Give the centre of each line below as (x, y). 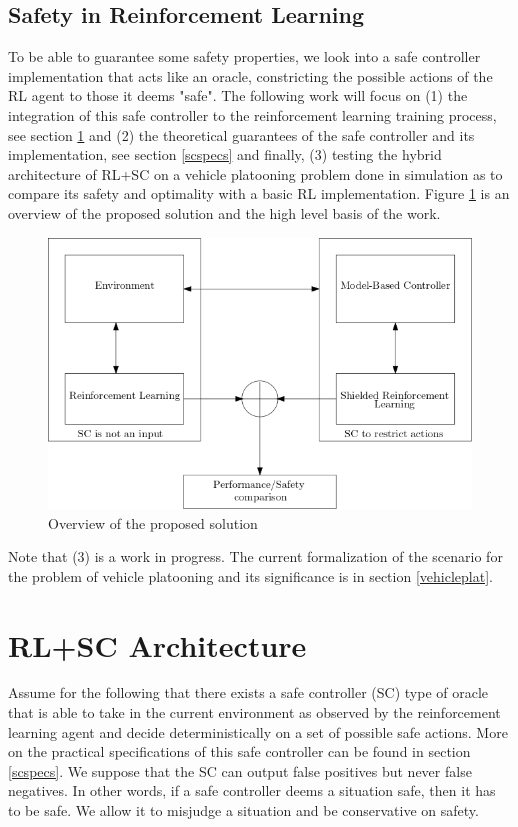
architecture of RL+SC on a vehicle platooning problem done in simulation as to (255, 173)
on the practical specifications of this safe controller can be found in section (239, 751)
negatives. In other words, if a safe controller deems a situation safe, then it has (252, 790)
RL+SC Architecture (157, 644)
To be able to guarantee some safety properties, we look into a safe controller (244, 56)
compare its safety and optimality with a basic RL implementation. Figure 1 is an (259, 193)
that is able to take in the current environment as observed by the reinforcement (254, 712)
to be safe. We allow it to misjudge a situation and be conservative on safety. (243, 810)
